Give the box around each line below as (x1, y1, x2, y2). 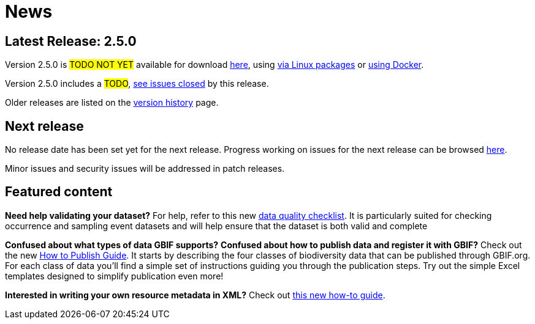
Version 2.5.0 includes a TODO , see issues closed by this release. (5, 78, 269, 89)
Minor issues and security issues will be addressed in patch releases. (5, 163, 285, 174)
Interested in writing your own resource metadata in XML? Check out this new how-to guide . (5, 289, 385, 300)
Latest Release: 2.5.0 (5, 33, 137, 49)
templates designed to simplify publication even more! (5, 270, 224, 281)
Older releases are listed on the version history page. (5, 97, 219, 108)
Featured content (5, 184, 113, 200)
